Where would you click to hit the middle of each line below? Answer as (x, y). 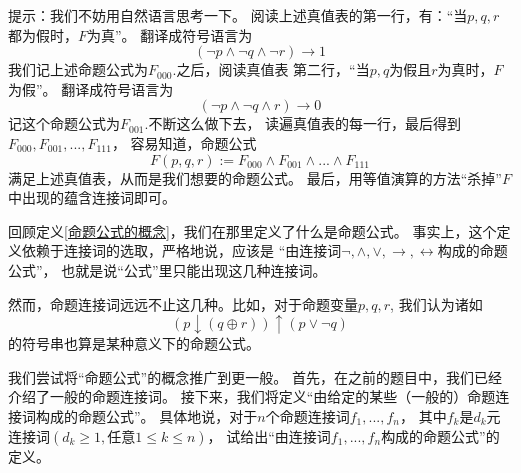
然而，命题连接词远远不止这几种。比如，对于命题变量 (183, 303)
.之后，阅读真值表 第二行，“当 (271, 69)
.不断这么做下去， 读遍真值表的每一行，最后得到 (303, 123)
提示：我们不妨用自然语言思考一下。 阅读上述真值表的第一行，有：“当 (238, 15)
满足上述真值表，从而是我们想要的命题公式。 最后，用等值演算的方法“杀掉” (255, 177)
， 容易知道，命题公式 (184, 142)
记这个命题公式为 (64, 123)
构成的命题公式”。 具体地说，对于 (146, 415)
